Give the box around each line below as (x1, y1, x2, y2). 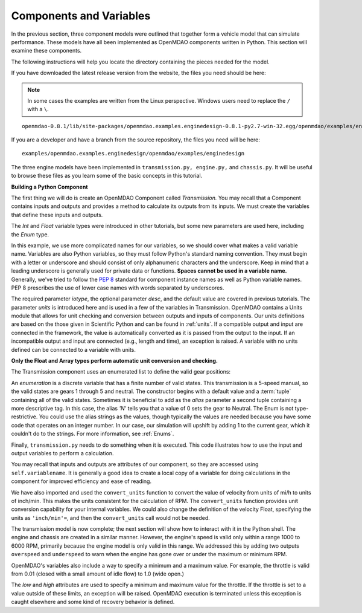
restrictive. (11, 413, 38, 420)
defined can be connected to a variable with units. (11, 346, 136, 353)
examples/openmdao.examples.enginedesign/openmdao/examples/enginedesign (22, 150, 245, 157)
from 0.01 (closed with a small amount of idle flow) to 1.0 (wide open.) (11, 570, 184, 577)
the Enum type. (11, 230, 49, 238)
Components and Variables (11, 9, 151, 22)
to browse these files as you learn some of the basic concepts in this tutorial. (11, 172, 203, 180)
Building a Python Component (11, 183, 88, 190)
